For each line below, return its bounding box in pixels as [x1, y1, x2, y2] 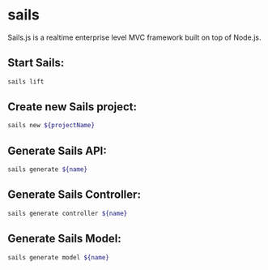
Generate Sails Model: [7, 232, 122, 246]
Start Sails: [7, 56, 65, 70]
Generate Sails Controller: [7, 188, 141, 202]
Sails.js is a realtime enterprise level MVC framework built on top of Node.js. [7, 32, 262, 42]
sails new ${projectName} [7, 122, 95, 130]
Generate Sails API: [7, 144, 107, 157]
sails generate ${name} [7, 165, 88, 174]
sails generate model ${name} [7, 253, 110, 261]
